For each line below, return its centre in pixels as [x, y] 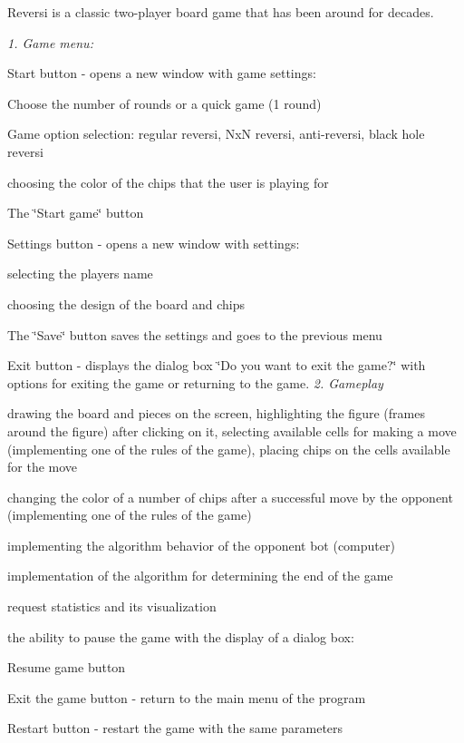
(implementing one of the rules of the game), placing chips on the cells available [229, 449]
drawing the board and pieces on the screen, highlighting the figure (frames [216, 413]
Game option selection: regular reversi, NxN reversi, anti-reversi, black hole [216, 134]
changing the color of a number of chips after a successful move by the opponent [230, 497]
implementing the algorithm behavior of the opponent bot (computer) [201, 545]
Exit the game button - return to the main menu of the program [187, 697]
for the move [43, 467]
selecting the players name [80, 274]
